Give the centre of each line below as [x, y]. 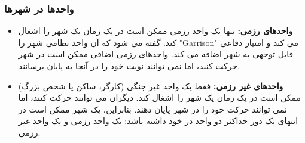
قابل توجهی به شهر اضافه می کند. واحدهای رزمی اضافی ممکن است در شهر [156, 54]
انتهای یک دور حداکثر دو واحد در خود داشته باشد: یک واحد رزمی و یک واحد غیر [158, 121]
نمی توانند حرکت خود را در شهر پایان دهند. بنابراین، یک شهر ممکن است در [153, 109]
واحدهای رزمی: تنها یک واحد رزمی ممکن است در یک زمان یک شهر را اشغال [155, 31]
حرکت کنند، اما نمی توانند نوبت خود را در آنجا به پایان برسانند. [129, 66]
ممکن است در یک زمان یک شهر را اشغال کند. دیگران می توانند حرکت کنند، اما [160, 97]
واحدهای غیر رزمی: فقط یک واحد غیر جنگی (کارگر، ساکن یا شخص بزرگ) [151, 86]
